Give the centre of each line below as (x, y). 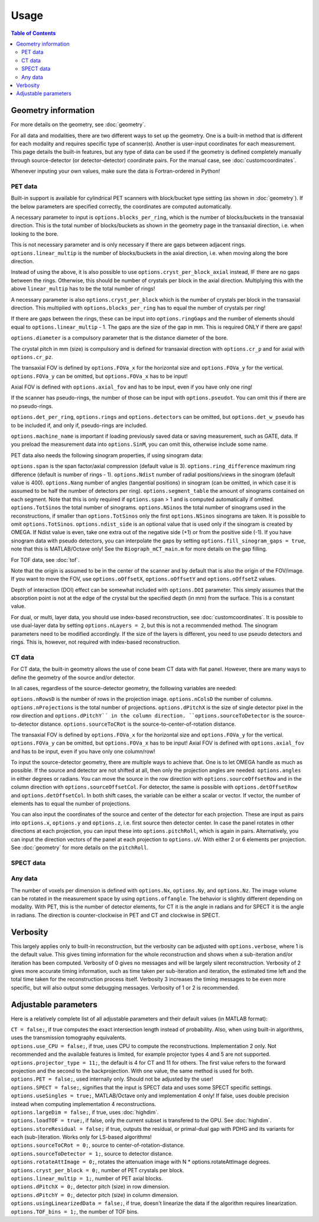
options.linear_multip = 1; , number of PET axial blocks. (87, 1179)
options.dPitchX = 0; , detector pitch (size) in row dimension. (90, 1187)
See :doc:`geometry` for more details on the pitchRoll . (80, 847)
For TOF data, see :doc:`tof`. (45, 560)
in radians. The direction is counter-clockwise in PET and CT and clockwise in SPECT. (115, 915)
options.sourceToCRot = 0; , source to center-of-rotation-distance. (98, 1145)
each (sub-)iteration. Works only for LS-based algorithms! (81, 1137)
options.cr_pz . (32, 357)
